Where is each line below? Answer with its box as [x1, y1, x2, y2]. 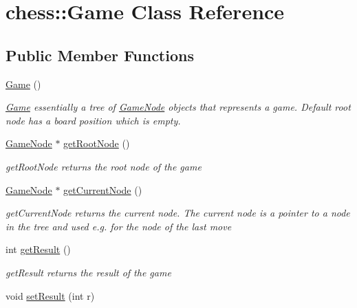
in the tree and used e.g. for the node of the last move [6, 219, 232, 233]
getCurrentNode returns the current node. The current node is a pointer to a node [6, 206, 350, 220]
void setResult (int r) [6, 288, 95, 302]
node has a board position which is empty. [6, 113, 181, 127]
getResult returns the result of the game [6, 265, 171, 279]
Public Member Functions [6, 44, 194, 65]
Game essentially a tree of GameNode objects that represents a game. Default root [6, 100, 351, 114]
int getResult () [6, 242, 71, 256]
